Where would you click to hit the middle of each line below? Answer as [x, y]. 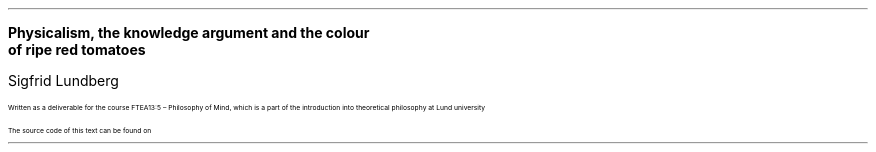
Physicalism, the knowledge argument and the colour [189, 32]
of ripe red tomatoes [77, 49]
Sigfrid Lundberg [63, 80]
